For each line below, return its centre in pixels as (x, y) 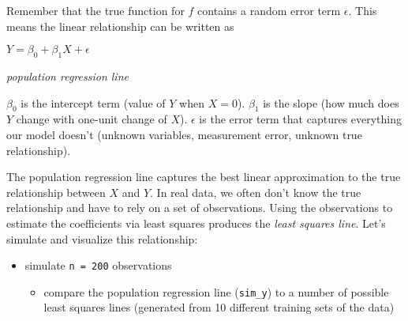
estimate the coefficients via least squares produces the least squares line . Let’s (196, 223)
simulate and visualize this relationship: (102, 238)
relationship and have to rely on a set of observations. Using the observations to (200, 208)
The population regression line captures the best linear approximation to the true (204, 177)
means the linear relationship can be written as (120, 26)
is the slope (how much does (331, 102)
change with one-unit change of (92, 119)
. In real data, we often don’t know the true (256, 192)
